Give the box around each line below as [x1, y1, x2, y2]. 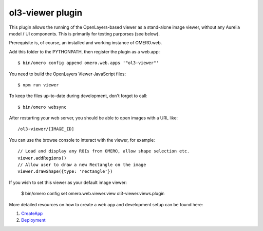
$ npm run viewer [18, 82, 59, 87]
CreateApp [21, 210, 43, 216]
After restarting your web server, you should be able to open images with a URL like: [9, 115, 178, 121]
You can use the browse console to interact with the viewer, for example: [9, 137, 155, 143]
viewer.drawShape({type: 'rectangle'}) [18, 169, 113, 174]
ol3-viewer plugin [9, 7, 83, 18]
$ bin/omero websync [18, 104, 67, 110]
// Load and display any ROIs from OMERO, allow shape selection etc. [18, 148, 190, 154]
